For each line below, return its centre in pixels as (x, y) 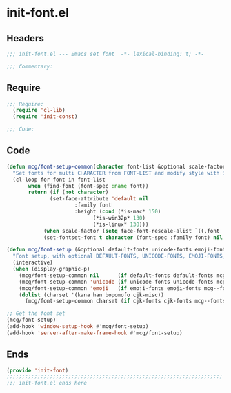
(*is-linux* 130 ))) (121, 224)
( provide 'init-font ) (38, 370)
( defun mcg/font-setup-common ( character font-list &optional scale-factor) (118, 166)
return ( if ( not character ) (68, 192)
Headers (25, 38)
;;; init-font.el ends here (47, 383)
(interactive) (33, 263)
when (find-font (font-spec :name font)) (88, 186)
